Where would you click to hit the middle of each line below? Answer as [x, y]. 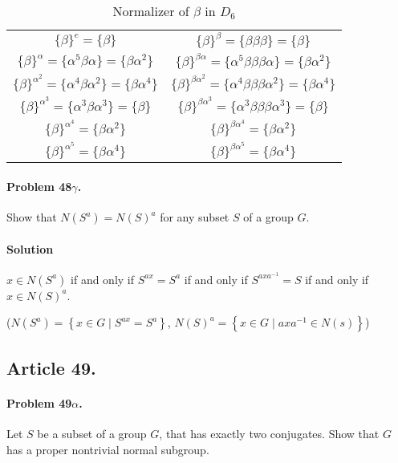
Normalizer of [151, 11]
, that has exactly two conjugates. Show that [269, 434]
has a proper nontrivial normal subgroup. [108, 449]
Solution [30, 248]
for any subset [195, 217]
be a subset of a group [92, 434]
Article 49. [51, 367]
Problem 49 [39, 402]
